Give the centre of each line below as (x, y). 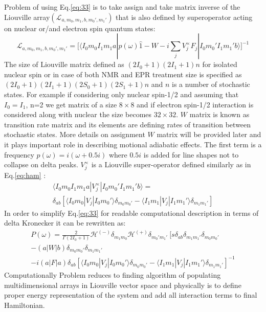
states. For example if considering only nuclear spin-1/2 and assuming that (121, 94)
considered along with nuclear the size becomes (78, 114)
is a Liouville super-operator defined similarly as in (171, 164)
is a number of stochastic (211, 84)
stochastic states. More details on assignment (75, 134)
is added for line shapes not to (191, 154)
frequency (19, 154)
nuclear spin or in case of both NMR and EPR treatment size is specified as (123, 74)
